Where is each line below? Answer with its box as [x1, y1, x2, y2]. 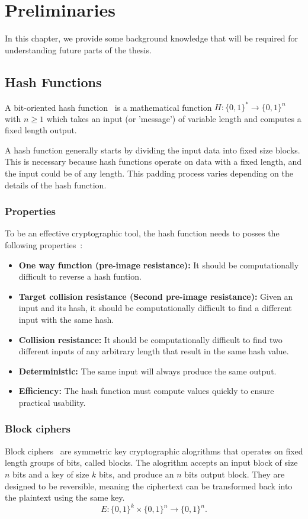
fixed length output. [5, 124, 77, 136]
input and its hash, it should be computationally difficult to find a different [18, 302, 292, 314]
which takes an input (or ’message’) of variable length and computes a [46, 112, 301, 124]
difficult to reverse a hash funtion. [18, 270, 142, 283]
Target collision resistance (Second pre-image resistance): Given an [18, 290, 293, 302]
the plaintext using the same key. [5, 491, 125, 504]
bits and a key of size [12, 467, 89, 480]
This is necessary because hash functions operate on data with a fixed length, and [5, 155, 302, 168]
